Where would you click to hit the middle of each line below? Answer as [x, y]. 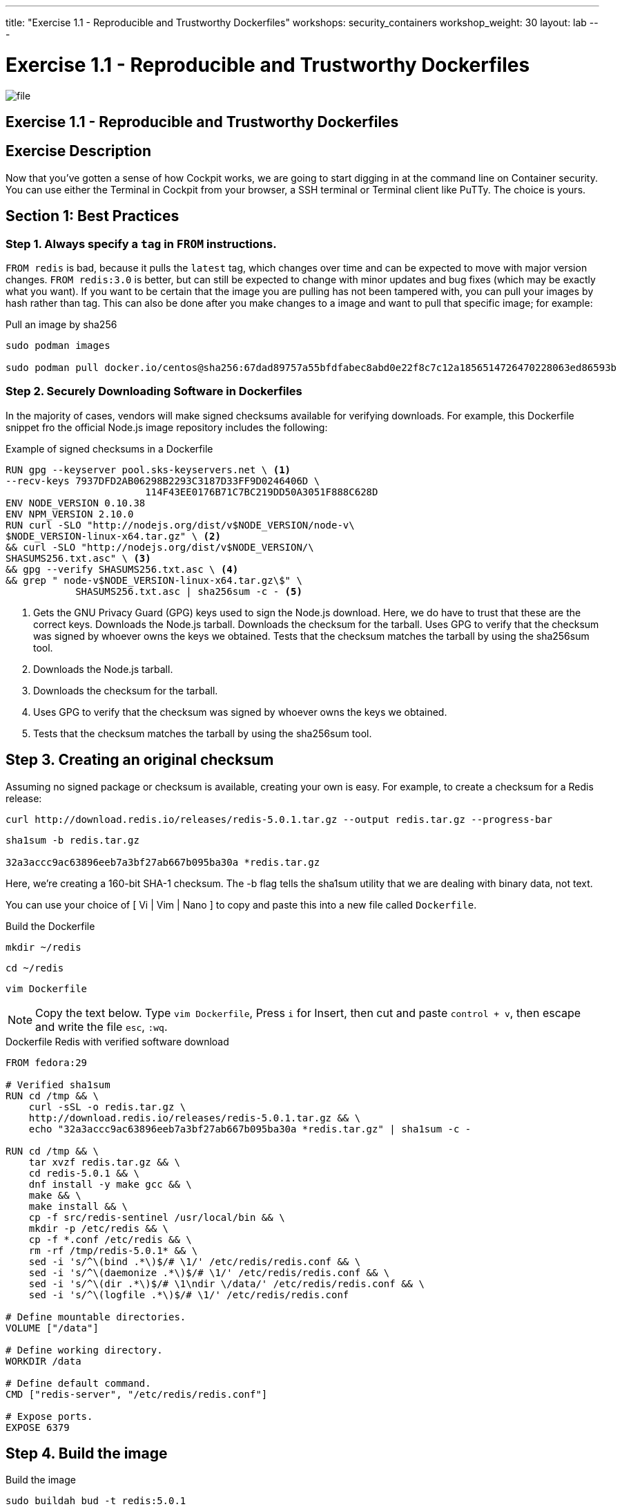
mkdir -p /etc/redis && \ [99, 1228]
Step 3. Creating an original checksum [140, 760]
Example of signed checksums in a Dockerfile [109, 448]
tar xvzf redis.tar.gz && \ [104, 1162]
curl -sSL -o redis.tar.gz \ [107, 1107]
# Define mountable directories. [96, 1317]
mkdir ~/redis [43, 947]
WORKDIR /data [43, 1361]
